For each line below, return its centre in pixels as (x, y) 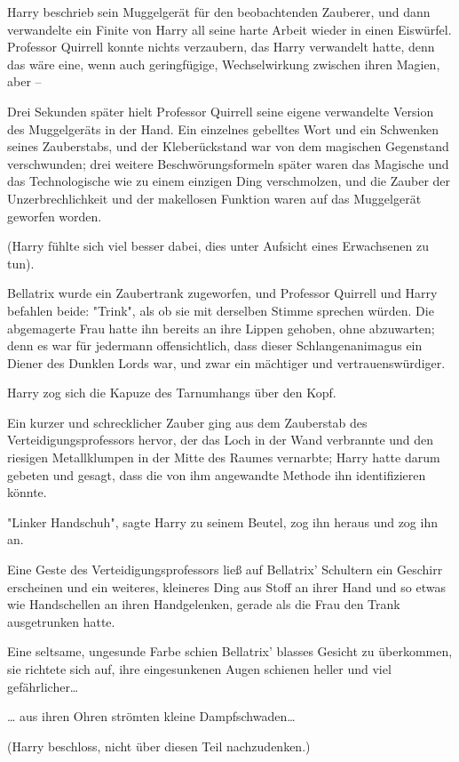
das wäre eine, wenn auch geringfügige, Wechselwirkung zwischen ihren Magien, (224, 64)
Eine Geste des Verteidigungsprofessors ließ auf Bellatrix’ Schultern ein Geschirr (225, 569)
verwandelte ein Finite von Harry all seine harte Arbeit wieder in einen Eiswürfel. (229, 29)
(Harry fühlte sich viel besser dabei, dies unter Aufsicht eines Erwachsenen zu (218, 246)
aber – (24, 81)
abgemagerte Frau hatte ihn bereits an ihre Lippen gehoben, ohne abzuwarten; (221, 328)
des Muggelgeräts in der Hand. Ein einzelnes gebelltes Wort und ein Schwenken (223, 128)
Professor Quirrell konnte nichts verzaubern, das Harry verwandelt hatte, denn (221, 47)
